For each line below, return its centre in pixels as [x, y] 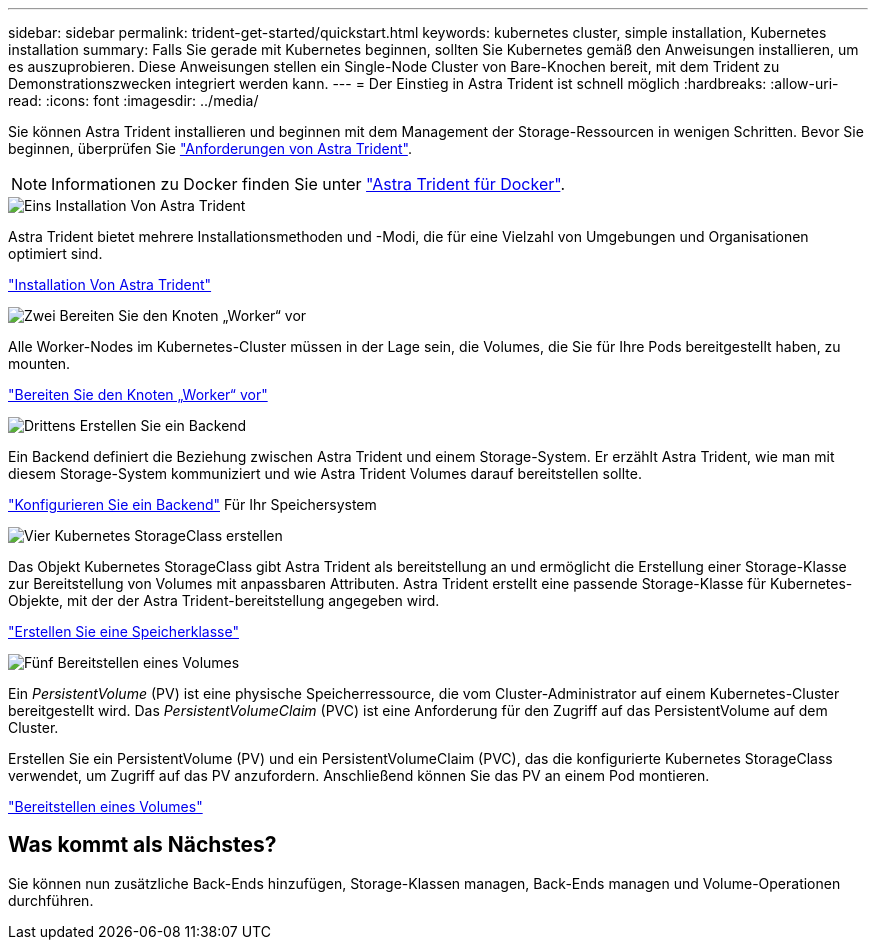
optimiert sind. [55, 253]
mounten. [39, 363]
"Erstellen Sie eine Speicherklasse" [123, 631]
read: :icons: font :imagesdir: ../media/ [133, 100]
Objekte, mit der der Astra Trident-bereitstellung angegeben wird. [224, 600]
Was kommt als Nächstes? [142, 845]
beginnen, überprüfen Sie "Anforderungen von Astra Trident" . [210, 148]
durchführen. [51, 900]
